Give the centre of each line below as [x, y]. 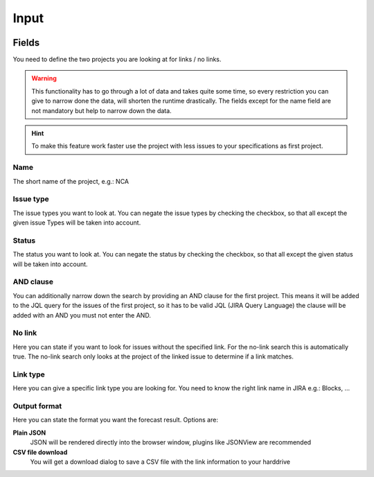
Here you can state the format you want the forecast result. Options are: [115, 420]
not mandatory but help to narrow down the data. [102, 110]
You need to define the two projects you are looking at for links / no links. [117, 60]
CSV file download [40, 452]
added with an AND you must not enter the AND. [82, 315]
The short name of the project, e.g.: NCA [71, 181]
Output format [37, 406]
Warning [44, 78]
